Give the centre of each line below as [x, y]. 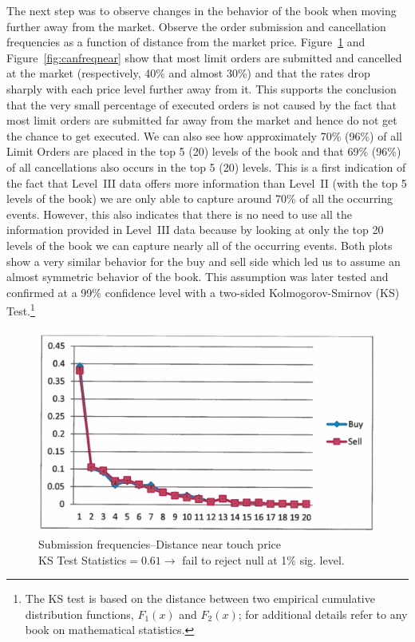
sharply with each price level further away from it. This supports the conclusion [202, 88]
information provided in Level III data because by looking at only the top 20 [195, 230]
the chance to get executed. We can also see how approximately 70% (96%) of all [204, 135]
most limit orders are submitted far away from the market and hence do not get [202, 120]
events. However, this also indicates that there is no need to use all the [179, 214]
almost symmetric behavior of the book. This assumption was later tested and [198, 277]
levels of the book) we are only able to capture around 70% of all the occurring [200, 198]
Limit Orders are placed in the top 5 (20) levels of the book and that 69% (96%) [204, 151]
